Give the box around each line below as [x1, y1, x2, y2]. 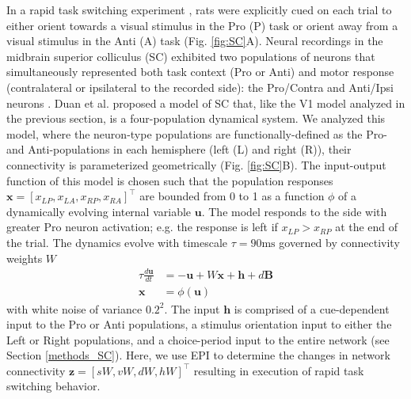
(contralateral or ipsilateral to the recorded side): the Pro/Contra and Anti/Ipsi [6, 78, 394, 95]
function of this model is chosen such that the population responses [6, 172, 333, 188]
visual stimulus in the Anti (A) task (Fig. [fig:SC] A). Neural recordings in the [6, 32, 383, 49]
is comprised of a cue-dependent [234, 300, 390, 317]
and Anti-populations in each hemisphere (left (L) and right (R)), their [6, 141, 352, 158]
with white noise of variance [6, 300, 143, 317]
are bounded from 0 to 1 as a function [139, 188, 325, 204]
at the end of [335, 218, 398, 235]
